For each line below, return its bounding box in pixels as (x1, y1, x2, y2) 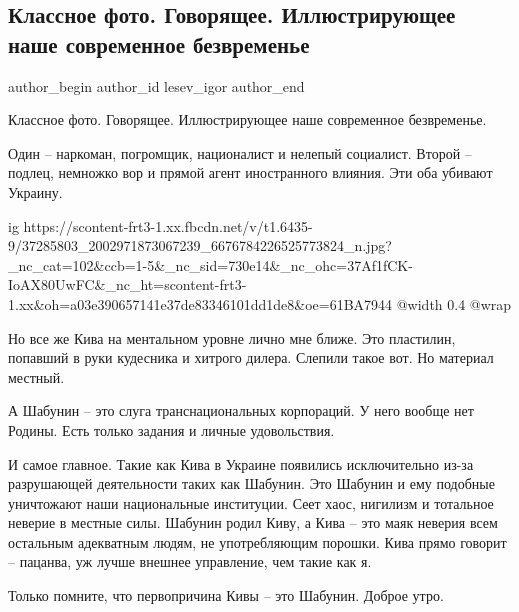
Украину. (8, 181, 63, 202)
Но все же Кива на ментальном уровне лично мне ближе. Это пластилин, (8, 327, 456, 348)
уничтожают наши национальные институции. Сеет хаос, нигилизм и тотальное (8, 492, 494, 513)
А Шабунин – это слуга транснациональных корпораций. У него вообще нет (8, 400, 474, 421)
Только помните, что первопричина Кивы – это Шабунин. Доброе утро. (8, 585, 444, 606)
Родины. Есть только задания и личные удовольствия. (8, 419, 335, 440)
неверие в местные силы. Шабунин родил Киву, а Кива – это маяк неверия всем (8, 512, 498, 533)
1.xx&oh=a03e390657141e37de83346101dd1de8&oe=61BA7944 (8, 293, 393, 314)
